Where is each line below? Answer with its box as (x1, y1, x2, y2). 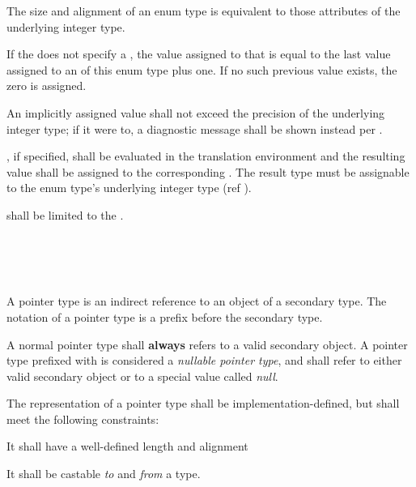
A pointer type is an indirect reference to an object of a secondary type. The (6, 293, 387, 310)
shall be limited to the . (6, 206, 124, 223)
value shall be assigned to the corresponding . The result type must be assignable (6, 163, 410, 180)
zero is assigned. (6, 77, 87, 94)
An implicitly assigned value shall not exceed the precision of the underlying (6, 104, 385, 121)
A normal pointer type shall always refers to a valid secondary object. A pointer (6, 335, 408, 352)
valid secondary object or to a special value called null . (6, 367, 278, 384)
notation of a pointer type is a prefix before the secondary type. (6, 308, 323, 325)
